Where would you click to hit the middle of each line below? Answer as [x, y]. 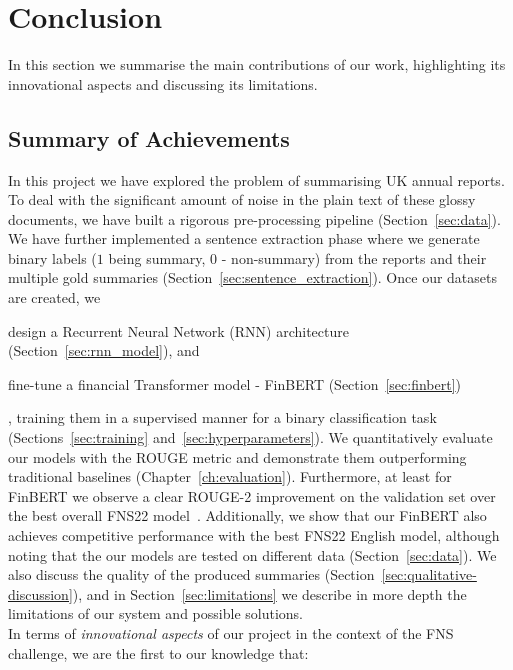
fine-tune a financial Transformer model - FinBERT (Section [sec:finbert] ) [235, 383]
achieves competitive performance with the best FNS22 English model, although [254, 535]
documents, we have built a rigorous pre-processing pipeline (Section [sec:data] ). [254, 218]
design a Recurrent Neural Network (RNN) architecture [178, 330]
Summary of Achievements [149, 137]
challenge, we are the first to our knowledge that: [158, 652]
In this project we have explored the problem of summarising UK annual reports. [256, 179]
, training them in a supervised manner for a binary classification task [222, 417]
